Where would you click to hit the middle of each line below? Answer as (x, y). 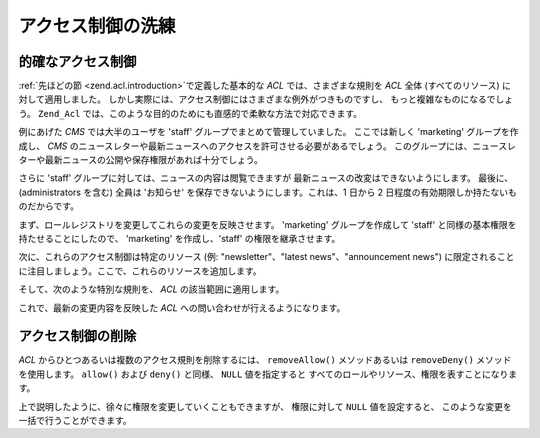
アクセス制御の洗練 (97, 26)
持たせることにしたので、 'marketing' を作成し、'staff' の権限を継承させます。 (179, 238)
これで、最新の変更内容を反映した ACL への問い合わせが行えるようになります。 (182, 307)
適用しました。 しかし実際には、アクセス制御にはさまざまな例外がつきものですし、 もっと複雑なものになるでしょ (279, 99)
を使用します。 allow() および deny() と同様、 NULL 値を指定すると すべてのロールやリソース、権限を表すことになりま (268, 374)
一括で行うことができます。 (75, 420)
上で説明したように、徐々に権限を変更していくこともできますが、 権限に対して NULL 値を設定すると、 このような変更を (265, 406)
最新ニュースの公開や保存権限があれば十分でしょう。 (154, 160)
